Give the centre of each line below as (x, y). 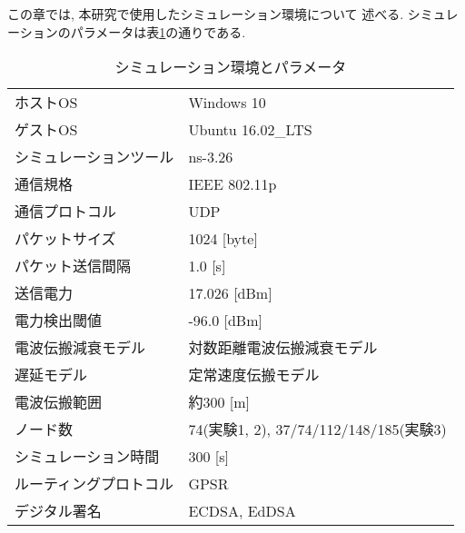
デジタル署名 (58, 511)
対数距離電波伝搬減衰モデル (283, 348)
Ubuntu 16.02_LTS (250, 129)
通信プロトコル (66, 212)
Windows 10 (227, 102)
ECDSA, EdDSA (242, 510)
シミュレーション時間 (87, 457)
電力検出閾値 (59, 321)
